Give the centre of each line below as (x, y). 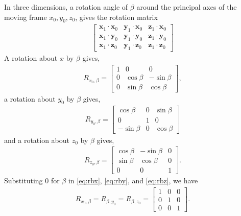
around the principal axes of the (187, 7)
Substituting (23, 181)
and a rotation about (37, 140)
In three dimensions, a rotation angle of (66, 7)
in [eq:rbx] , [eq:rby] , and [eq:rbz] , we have (133, 181)
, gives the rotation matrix (116, 17)
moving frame (26, 17)
